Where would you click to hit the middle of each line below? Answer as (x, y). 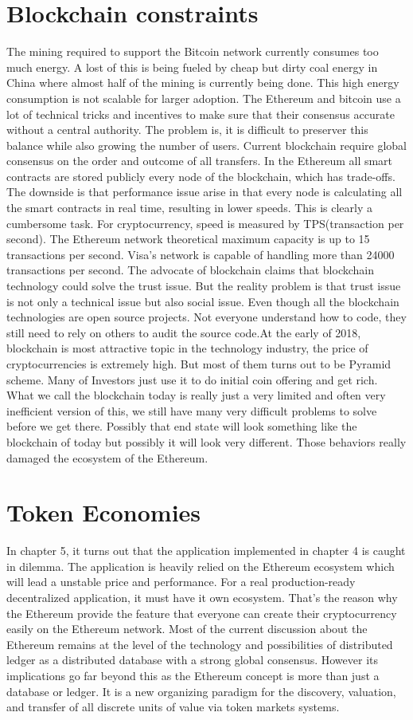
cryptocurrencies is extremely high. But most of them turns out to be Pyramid (199, 364)
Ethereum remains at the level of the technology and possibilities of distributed (200, 644)
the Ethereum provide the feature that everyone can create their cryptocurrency (202, 613)
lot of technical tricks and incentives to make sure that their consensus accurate (201, 114)
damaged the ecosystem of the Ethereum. (107, 457)
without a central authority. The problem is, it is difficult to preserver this (187, 130)
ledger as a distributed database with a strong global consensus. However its (193, 660)
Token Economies (104, 512)
